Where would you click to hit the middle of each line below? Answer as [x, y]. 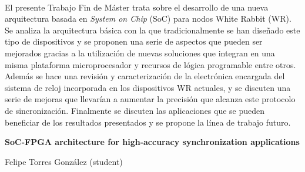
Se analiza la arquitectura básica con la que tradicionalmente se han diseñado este [152, 30]
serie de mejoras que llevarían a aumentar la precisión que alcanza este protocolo [150, 99]
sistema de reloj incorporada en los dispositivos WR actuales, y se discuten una [148, 87]
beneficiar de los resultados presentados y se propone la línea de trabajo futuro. [148, 122]
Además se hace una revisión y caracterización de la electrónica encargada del [145, 76]
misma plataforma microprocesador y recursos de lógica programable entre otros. [150, 64]
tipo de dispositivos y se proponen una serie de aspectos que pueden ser [134, 41]
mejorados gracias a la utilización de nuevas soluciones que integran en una [140, 53]
